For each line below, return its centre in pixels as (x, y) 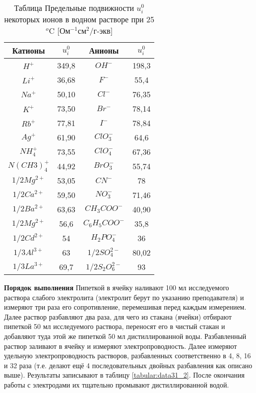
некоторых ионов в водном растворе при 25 (79, 19)
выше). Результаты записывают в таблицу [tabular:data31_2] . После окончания (124, 375)
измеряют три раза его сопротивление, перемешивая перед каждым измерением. (125, 307)
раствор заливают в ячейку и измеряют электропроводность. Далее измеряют (121, 346)
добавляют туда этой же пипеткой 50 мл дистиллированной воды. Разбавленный (125, 336)
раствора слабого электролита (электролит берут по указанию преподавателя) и (124, 297)
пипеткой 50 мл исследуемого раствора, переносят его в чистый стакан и (115, 326)
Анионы (104, 50)
